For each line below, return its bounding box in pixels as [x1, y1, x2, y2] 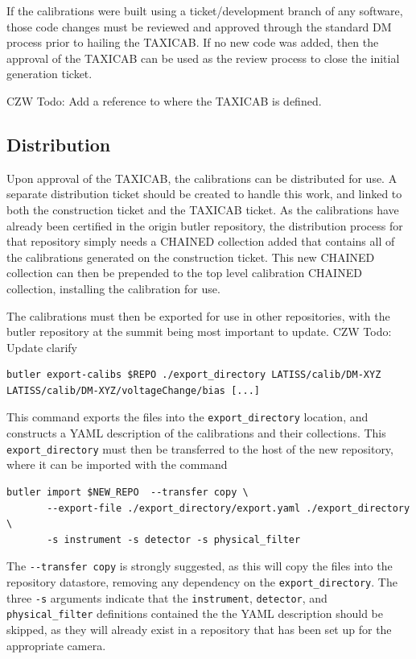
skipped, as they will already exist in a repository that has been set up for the [6, 620, 392, 637]
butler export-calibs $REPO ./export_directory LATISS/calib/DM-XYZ [6, 369, 381, 381]
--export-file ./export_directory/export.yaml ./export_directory [47, 502, 410, 514]
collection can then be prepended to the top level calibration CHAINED [6, 264, 362, 281]
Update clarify [6, 338, 77, 355]
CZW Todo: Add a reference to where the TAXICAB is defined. [6, 92, 322, 109]
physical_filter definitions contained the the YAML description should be [6, 605, 384, 622]
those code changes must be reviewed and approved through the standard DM [6, 18, 392, 35]
